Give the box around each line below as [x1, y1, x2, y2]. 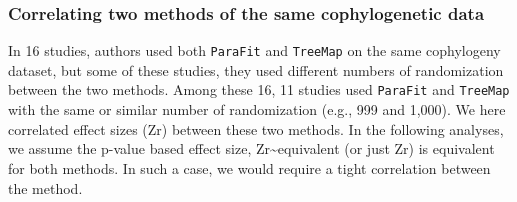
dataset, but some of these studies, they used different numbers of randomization [8, 59, 504, 80]
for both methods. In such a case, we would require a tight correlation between [8, 157, 491, 178]
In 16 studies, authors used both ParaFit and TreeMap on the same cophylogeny [8, 40, 501, 61]
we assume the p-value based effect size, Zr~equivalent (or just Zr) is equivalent [8, 138, 495, 159]
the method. [8, 177, 83, 198]
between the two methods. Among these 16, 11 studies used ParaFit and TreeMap [8, 79, 510, 100]
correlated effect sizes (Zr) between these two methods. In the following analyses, [8, 118, 504, 139]
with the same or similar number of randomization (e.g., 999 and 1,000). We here [8, 99, 506, 120]
